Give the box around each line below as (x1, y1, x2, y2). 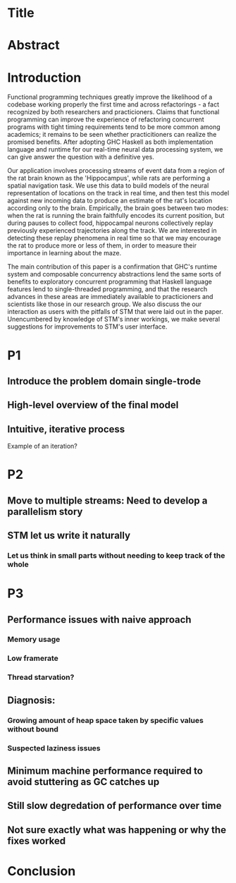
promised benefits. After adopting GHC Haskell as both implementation (7, 138, 213, 146)
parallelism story (7, 506, 83, 518)
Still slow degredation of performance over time (7, 800, 222, 812)
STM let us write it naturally (7, 530, 131, 542)
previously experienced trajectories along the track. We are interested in (7, 226, 217, 235)
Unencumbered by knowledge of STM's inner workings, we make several (7, 315, 221, 324)
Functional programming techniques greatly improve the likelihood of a (7, 93, 213, 102)
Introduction (7, 69, 82, 85)
